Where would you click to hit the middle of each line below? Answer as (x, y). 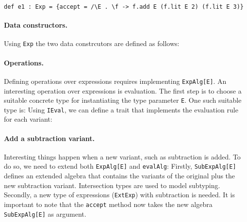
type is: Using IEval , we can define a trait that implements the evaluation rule (121, 109)
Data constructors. (36, 25)
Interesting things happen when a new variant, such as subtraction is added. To (122, 156)
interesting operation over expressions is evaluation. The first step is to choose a (123, 90)
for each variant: (28, 119)
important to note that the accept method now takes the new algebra (108, 204)
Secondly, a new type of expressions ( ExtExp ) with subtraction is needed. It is (119, 195)
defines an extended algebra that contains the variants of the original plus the (120, 176)
